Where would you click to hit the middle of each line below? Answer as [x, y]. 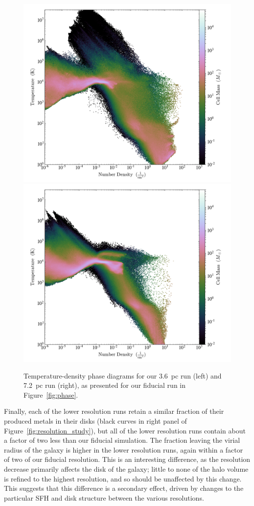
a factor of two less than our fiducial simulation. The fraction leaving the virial [122, 440]
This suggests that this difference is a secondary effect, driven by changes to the [124, 488]
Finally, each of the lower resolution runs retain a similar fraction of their [114, 411]
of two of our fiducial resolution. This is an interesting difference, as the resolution [127, 459]
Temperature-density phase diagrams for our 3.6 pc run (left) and [123, 375]
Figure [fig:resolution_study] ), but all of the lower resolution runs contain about [125, 430]
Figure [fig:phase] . [51, 394]
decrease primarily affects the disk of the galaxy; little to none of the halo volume [126, 468]
